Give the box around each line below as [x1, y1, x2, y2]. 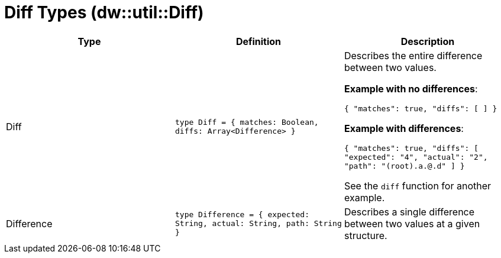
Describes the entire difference [344, 49, 483, 62]
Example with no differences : [344, 82, 478, 95]
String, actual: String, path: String [174, 219, 342, 228]
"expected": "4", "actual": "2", [344, 152, 488, 162]
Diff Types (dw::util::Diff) [4, 2, 204, 22]
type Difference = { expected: [174, 210, 309, 220]
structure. [344, 229, 387, 241]
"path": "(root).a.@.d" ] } [344, 161, 465, 170]
